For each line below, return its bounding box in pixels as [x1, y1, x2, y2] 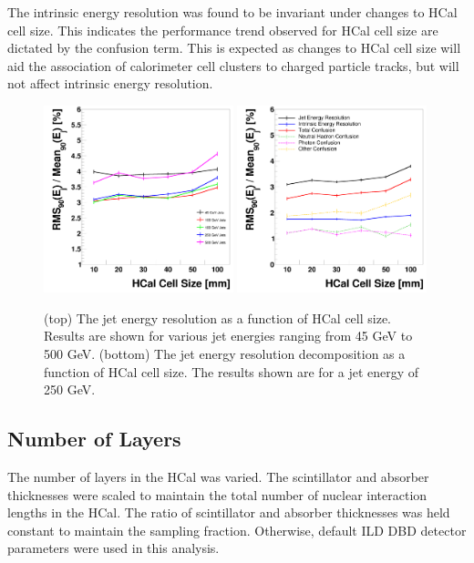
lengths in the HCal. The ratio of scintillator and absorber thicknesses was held [7, 503, 450, 522]
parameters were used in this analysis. [7, 538, 220, 558]
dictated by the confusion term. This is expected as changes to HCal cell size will [7, 38, 461, 57]
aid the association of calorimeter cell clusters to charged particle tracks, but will [7, 56, 459, 75]
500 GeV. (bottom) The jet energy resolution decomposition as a [44, 344, 406, 363]
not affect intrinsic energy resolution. [7, 74, 213, 93]
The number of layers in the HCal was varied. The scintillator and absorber [7, 467, 429, 486]
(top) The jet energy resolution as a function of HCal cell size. [44, 308, 392, 327]
